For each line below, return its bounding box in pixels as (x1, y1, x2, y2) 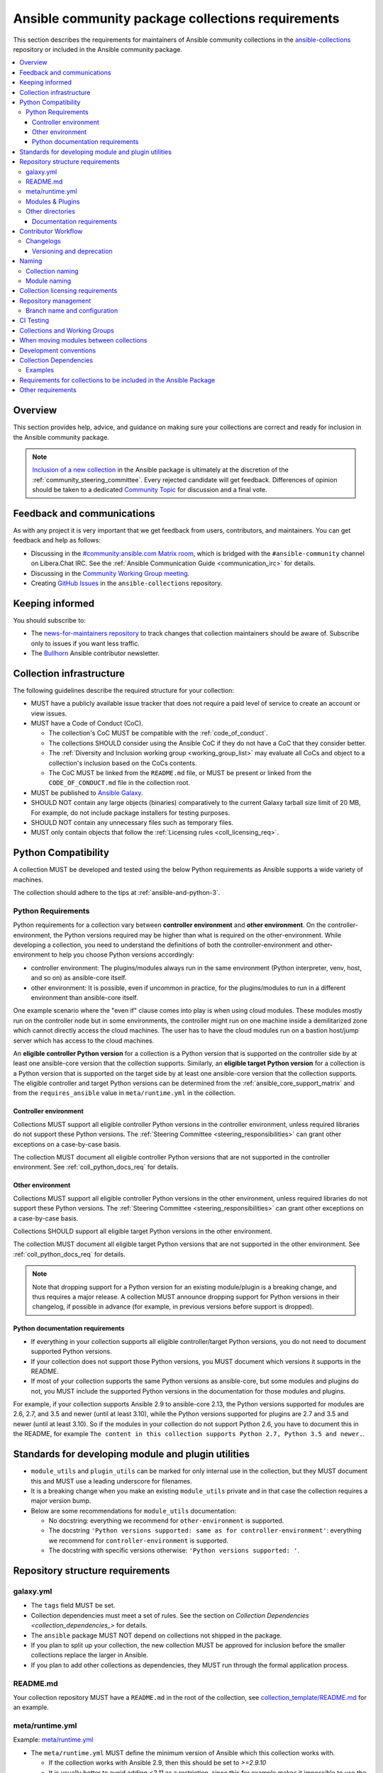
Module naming (26, 277, 72, 285)
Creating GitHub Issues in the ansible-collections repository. (30, 579, 223, 587)
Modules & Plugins (26, 197, 80, 206)
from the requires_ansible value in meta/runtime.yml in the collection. (13, 1089, 235, 1097)
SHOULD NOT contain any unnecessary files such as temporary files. (30, 818, 234, 826)
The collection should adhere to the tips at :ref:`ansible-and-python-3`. (13, 889, 221, 897)
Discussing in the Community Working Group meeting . (30, 569, 190, 577)
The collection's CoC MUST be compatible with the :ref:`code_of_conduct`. (48, 729, 269, 738)
